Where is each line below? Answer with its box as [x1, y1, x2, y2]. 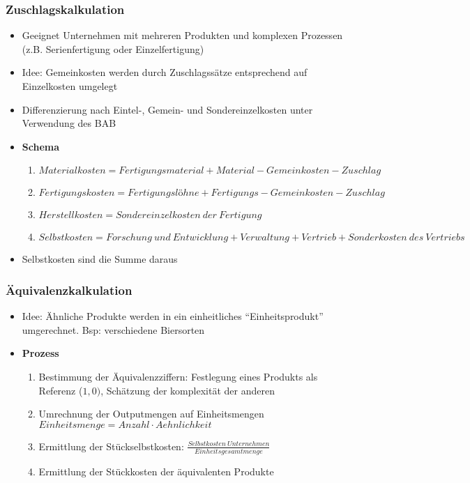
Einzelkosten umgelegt [22, 79, 118, 93]
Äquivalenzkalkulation [6, 281, 132, 298]
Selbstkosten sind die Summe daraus [22, 252, 178, 266]
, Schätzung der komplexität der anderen [100, 383, 275, 397]
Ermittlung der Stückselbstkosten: [38, 438, 184, 453]
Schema [22, 139, 60, 153]
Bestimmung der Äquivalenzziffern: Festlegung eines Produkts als [38, 369, 318, 383]
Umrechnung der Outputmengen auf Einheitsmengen [38, 406, 264, 421]
